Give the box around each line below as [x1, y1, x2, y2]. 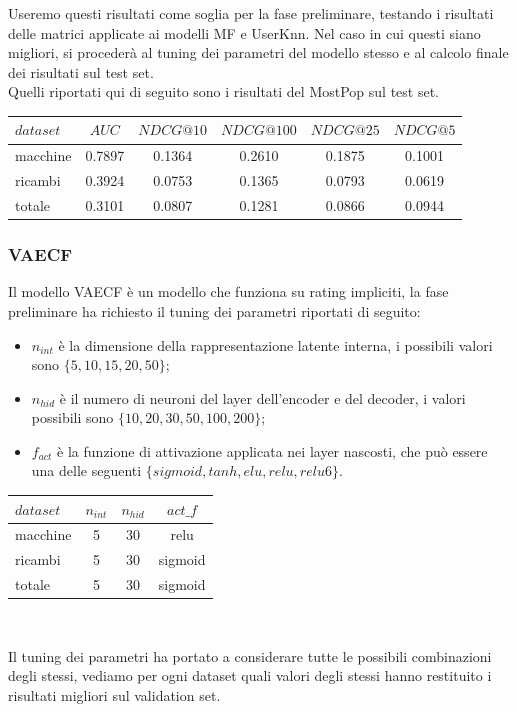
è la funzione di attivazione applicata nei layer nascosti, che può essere [57, 440, 488, 461]
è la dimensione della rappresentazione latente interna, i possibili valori [58, 334, 493, 355]
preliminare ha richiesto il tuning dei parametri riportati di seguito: [8, 300, 421, 321]
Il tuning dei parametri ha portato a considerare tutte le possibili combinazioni [8, 645, 492, 666]
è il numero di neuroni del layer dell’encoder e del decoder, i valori [59, 387, 466, 408]
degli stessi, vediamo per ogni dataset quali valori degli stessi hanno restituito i [8, 665, 492, 686]
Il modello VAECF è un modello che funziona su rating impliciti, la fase [8, 281, 449, 302]
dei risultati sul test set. [8, 61, 154, 82]
